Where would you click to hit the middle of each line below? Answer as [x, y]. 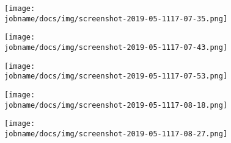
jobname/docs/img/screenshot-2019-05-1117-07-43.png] [116, 47]
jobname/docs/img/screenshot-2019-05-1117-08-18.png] [116, 105]
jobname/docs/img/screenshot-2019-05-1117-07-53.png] [116, 76]
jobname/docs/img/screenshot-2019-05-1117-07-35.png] [116, 19]
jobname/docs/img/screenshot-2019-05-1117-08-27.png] [116, 134]
